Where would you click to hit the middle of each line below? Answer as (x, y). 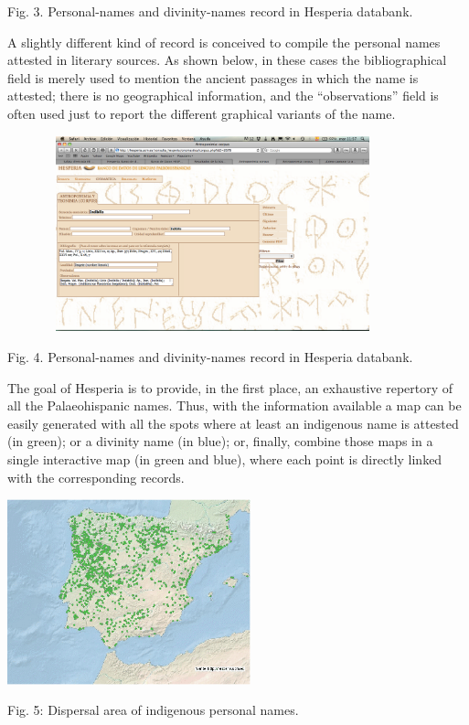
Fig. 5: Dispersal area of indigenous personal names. (153, 710)
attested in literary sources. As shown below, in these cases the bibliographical (227, 60)
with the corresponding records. (96, 477)
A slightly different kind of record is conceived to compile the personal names (224, 42)
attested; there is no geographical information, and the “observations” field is (223, 96)
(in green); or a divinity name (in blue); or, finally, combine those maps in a (220, 441)
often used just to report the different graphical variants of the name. (202, 113)
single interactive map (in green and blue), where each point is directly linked (225, 459)
